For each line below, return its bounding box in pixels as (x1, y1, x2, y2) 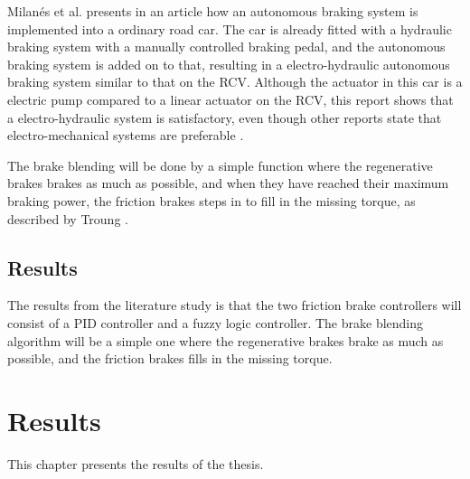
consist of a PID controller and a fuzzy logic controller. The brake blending (7, 313, 424, 332)
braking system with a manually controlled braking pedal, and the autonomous (7, 37, 446, 56)
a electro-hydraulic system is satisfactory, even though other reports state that (7, 108, 442, 127)
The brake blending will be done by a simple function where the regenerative (7, 155, 433, 174)
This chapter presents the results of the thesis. (7, 454, 264, 473)
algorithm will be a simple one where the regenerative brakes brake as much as (7, 331, 444, 350)
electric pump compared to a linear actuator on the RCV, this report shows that (7, 89, 454, 108)
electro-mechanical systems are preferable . (7, 126, 244, 145)
